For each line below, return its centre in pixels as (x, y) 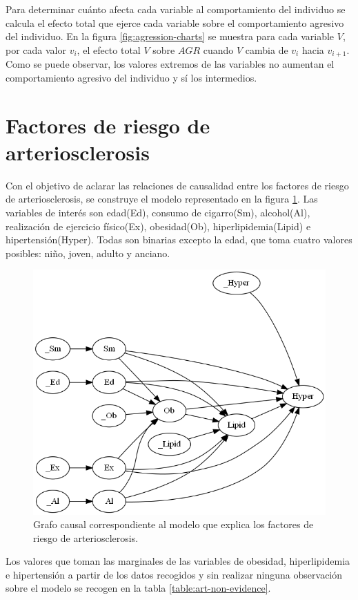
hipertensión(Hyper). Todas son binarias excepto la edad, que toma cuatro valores (179, 240)
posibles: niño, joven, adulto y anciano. (88, 253)
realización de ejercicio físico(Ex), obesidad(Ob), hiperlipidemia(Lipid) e (158, 226)
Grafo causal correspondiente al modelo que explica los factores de (173, 524)
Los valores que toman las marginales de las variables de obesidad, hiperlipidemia (178, 561)
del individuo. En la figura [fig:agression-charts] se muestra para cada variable (170, 36)
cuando (218, 49)
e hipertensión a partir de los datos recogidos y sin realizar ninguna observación (174, 574)
